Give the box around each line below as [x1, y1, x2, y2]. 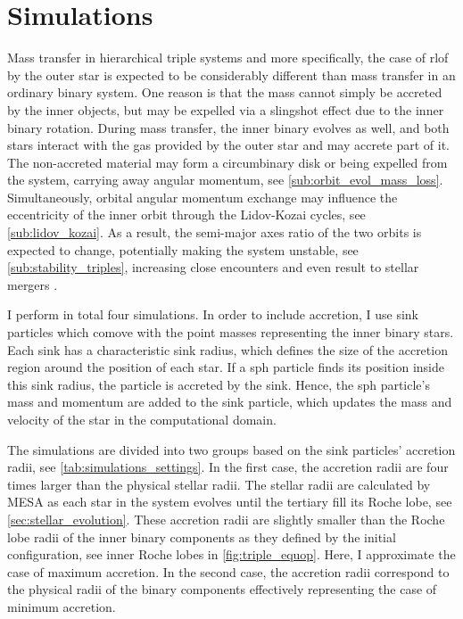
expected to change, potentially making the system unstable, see [7, 240, 359, 259]
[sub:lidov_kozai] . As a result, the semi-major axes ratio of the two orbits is [7, 223, 422, 242]
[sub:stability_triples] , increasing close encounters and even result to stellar [7, 258, 419, 276]
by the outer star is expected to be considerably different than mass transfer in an [7, 65, 456, 84]
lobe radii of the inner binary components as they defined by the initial [7, 527, 396, 546]
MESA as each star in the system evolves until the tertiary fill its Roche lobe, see [7, 492, 452, 511]
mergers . [7, 275, 58, 293]
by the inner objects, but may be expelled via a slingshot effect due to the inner [7, 100, 444, 119]
